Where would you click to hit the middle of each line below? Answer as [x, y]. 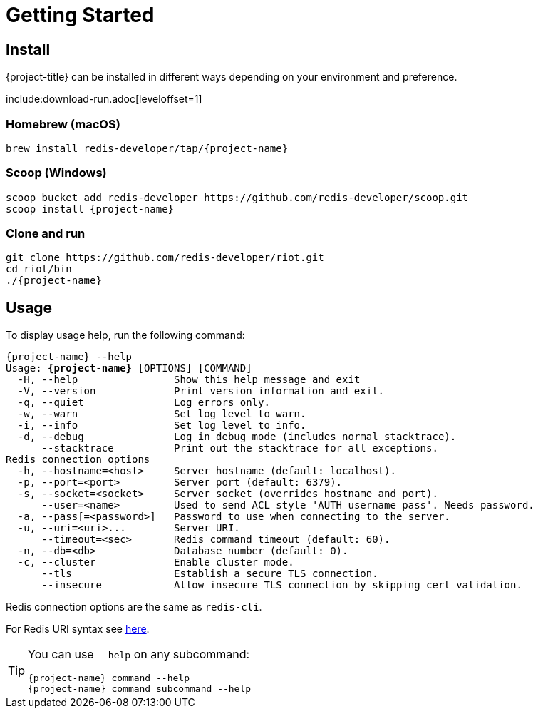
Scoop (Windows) [56, 173]
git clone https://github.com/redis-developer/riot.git [165, 258]
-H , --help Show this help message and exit [189, 380]
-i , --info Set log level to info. [162, 425]
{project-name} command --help [109, 678]
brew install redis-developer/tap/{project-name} [147, 148]
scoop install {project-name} [90, 209]
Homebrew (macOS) [63, 124]
